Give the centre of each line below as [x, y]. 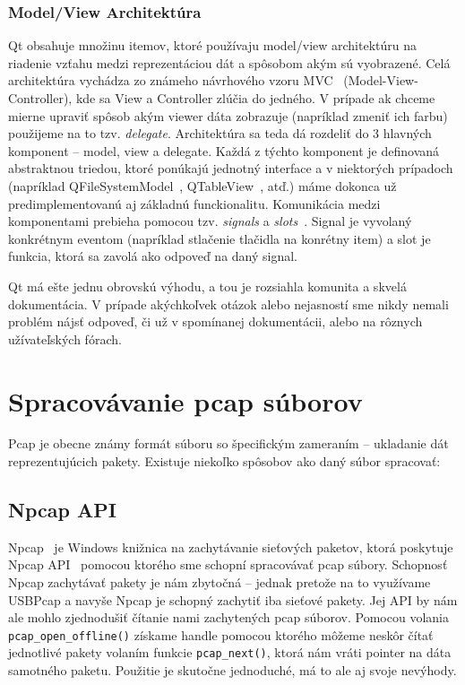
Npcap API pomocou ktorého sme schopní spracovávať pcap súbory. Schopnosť [228, 564]
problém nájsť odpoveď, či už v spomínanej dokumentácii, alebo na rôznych [215, 321]
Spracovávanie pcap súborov [185, 400]
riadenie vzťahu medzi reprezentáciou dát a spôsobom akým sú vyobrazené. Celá [229, 62]
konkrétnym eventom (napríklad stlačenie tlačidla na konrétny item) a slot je [220, 238]
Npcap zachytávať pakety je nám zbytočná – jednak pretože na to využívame [220, 582]
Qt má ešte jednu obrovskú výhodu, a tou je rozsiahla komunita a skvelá [207, 286]
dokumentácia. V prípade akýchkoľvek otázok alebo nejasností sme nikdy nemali [228, 303]
